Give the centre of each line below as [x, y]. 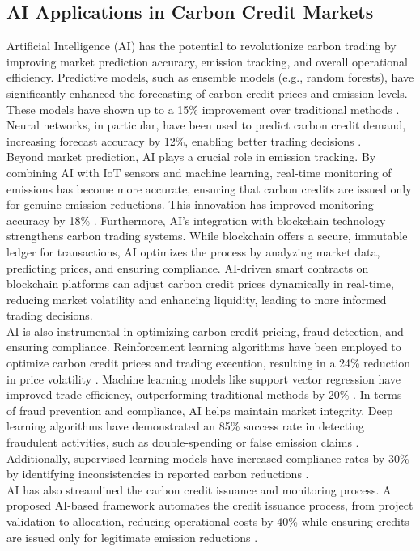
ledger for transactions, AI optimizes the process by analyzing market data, [193, 251]
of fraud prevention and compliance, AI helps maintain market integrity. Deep [200, 410]
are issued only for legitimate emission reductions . [132, 537]
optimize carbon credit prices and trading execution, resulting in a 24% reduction [208, 363]
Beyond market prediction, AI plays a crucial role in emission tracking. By [191, 157]
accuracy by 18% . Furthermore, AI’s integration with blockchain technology [196, 220]
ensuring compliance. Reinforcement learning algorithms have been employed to [204, 347]
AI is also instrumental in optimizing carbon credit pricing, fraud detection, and [205, 331]
